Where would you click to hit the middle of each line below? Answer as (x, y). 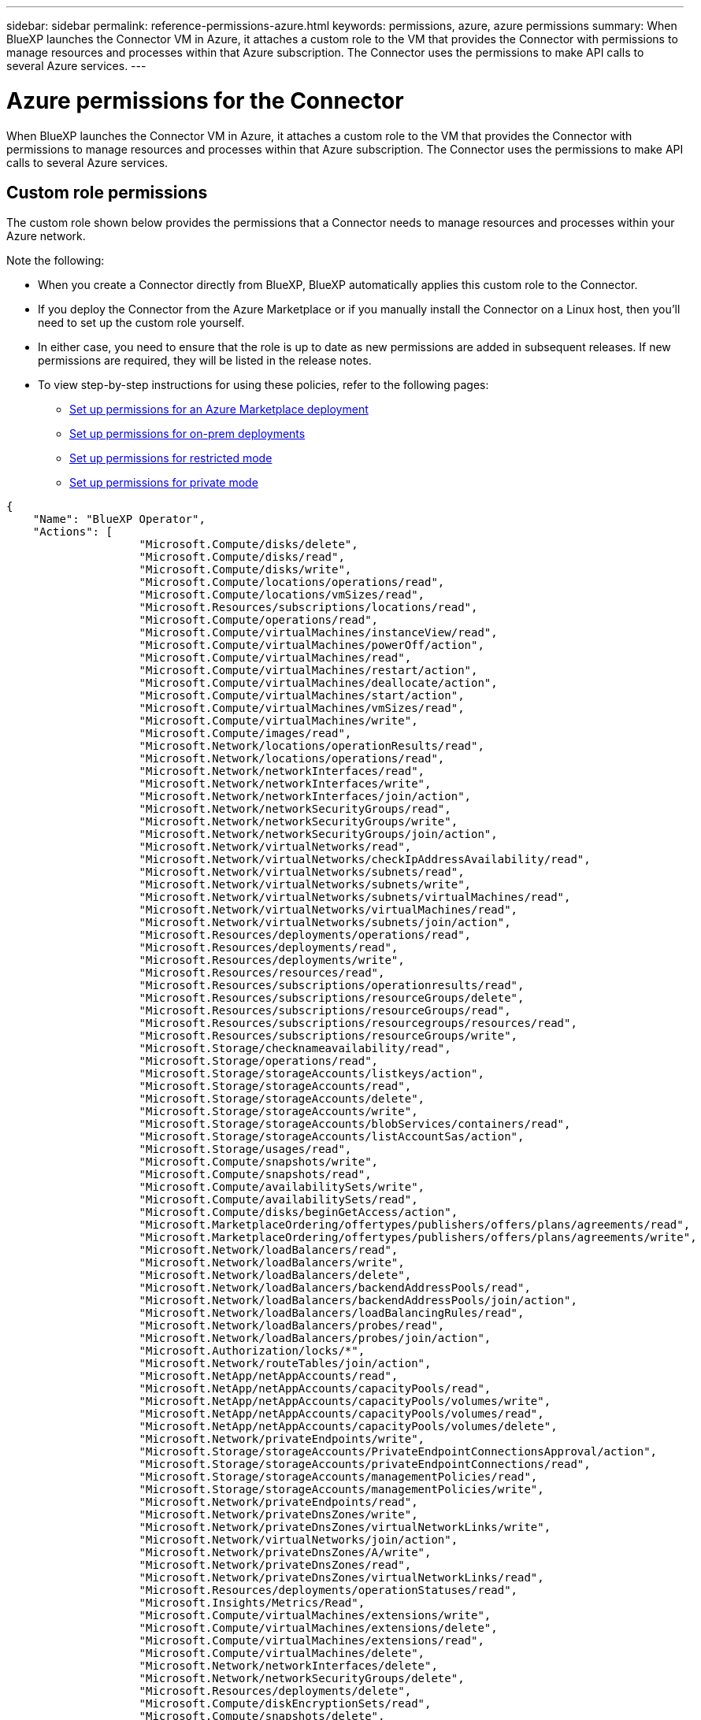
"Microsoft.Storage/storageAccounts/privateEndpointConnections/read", (365, 1464)
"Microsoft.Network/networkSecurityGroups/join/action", (318, 834)
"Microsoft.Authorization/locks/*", (252, 1351)
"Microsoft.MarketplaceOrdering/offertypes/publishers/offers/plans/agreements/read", (415, 1225)
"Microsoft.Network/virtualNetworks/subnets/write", (305, 885)
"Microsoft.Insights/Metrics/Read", (252, 1603)
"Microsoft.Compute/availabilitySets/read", (278, 1200)
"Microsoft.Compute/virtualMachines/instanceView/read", (318, 633)
